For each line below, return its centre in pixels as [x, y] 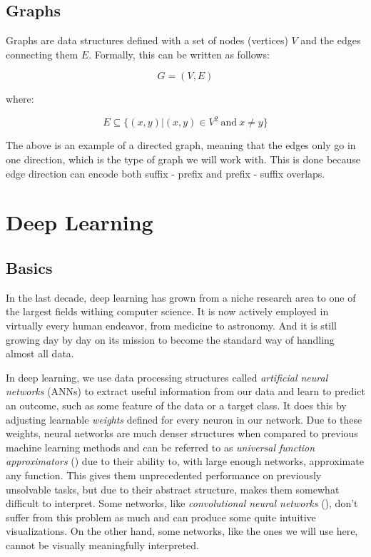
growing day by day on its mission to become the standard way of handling [170, 339]
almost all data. [40, 353]
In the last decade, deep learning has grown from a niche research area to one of [181, 297]
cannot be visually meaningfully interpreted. [102, 545]
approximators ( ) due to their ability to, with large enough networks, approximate [185, 461]
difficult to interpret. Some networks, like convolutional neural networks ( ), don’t [182, 503]
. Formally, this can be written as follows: [179, 54]
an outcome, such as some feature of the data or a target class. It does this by [176, 405]
